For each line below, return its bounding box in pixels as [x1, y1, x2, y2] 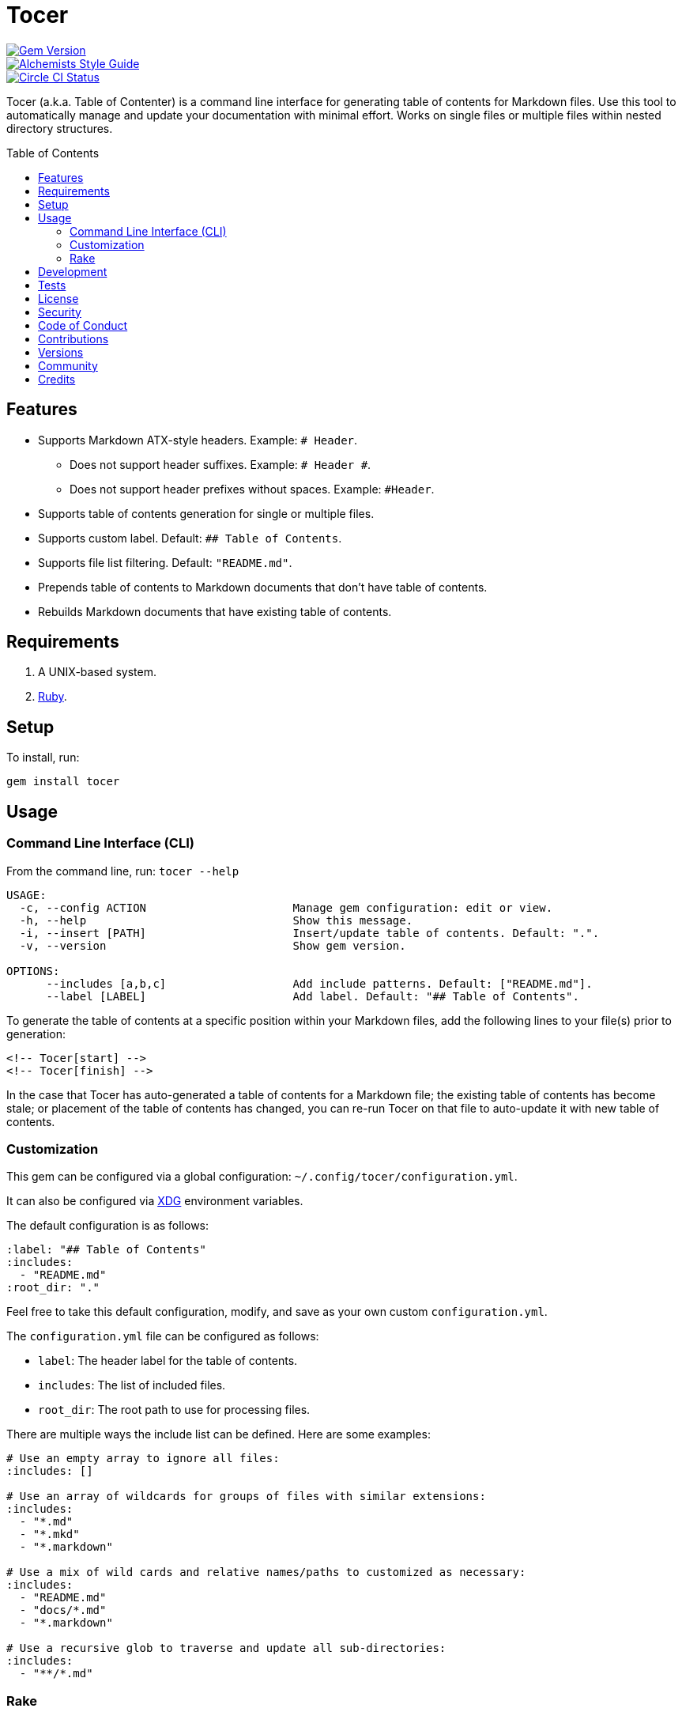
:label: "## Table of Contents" [6, 1243, 206, 1257]
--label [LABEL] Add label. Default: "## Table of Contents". [46, 989, 579, 1003]
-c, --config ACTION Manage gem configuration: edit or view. [19, 901, 553, 914]
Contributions [38, 331, 109, 346]
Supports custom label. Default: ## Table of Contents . [38, 531, 342, 545]
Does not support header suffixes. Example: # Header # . [70, 457, 371, 471]
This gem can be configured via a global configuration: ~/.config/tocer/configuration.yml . [6, 1170, 518, 1184]
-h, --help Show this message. [19, 913, 413, 927]
